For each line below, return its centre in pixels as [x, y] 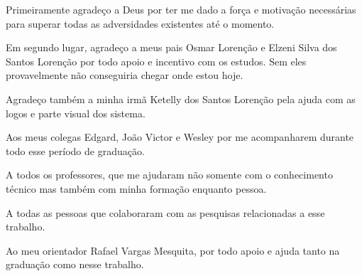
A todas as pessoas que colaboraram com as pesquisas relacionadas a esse [165, 212]
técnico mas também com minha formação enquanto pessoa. [136, 188]
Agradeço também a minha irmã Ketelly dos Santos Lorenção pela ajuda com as [181, 99]
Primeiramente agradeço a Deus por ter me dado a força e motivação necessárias [181, 9]
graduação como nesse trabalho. [75, 264]
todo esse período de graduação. [75, 150]
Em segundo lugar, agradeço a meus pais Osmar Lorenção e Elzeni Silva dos [171, 47]
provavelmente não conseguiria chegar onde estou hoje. [125, 75]
